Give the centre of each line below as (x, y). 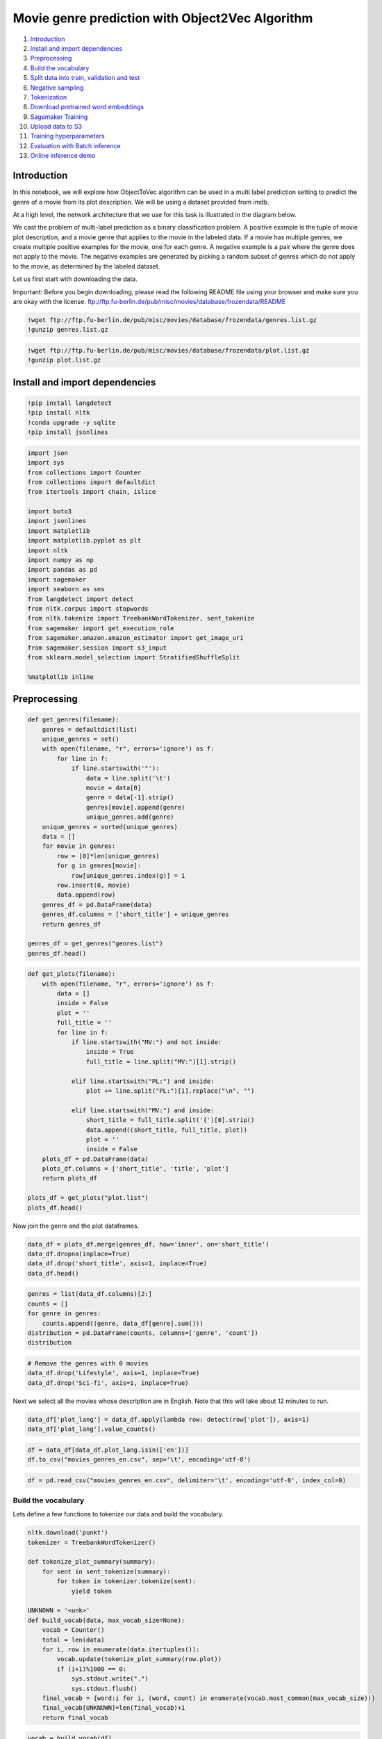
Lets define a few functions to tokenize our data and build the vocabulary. (118, 1514)
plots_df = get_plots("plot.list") (88, 1198)
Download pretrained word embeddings (87, 107)
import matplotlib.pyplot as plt (84, 540)
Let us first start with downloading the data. (75, 279)
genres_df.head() (57, 953)
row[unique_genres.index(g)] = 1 (128, 875)
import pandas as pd (62, 570)
